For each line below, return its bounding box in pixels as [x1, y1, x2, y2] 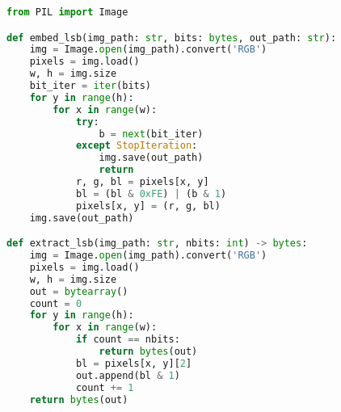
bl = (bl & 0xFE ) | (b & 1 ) [75, 187, 227, 200]
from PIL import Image [6, 6, 128, 18]
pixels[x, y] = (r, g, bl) [75, 200, 221, 212]
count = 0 [29, 297, 82, 309]
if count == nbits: [75, 334, 180, 346]
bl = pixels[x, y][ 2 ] [75, 357, 192, 369]
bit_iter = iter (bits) [29, 80, 152, 92]
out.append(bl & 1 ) [75, 369, 180, 381]
